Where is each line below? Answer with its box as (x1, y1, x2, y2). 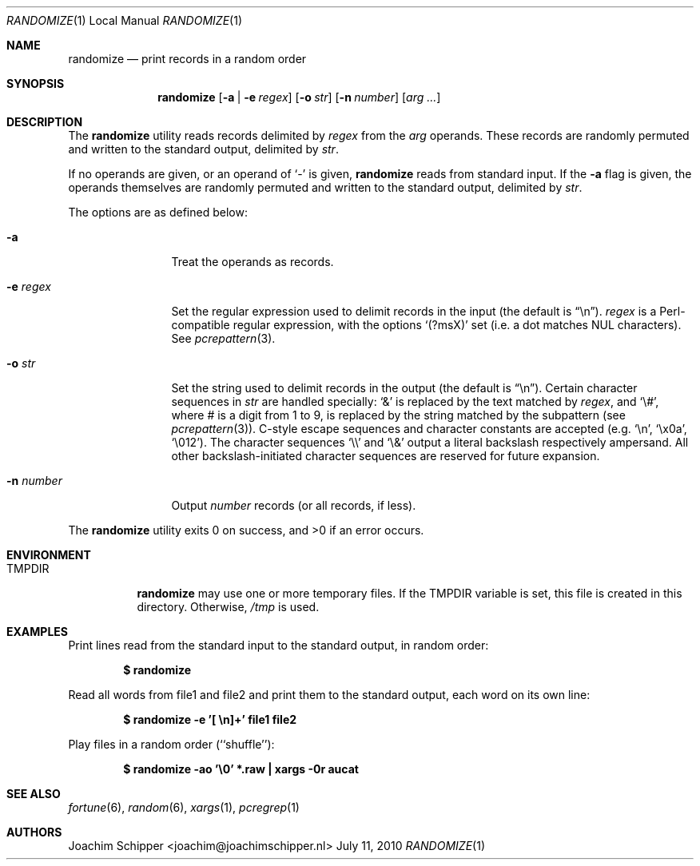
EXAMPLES (6, 625, 68, 638)
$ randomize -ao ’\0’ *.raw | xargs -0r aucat (123, 762, 359, 776)
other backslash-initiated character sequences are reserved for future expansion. (171, 449, 600, 463)
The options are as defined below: (68, 205, 248, 219)
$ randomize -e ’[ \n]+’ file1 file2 (123, 713, 297, 726)
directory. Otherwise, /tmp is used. (137, 600, 320, 614)
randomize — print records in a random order (68, 52, 307, 66)
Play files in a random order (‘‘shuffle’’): (68, 737, 275, 751)
